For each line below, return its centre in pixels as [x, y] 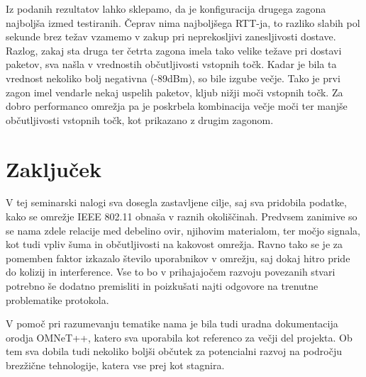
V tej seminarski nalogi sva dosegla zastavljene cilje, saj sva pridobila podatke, [176, 202]
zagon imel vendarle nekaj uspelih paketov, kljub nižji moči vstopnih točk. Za [174, 92]
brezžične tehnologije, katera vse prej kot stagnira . [115, 365]
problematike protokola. [57, 299]
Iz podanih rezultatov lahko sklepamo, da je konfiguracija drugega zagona [166, 9]
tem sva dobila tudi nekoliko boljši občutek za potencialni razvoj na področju [174, 351]
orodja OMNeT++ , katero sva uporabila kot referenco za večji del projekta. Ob [179, 337]
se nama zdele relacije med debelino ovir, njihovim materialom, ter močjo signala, [183, 230]
